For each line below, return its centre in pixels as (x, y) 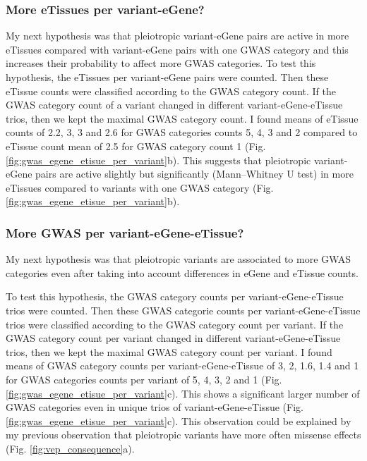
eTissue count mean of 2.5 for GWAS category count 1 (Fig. (136, 146)
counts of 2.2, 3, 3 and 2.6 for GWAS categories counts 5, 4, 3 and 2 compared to (182, 132)
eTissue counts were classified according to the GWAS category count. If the (171, 91)
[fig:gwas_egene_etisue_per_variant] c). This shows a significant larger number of (183, 393)
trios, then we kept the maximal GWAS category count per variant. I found (169, 351)
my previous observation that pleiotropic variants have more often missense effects (183, 435)
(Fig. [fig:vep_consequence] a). (70, 448)
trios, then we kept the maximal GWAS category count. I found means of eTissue (182, 118)
